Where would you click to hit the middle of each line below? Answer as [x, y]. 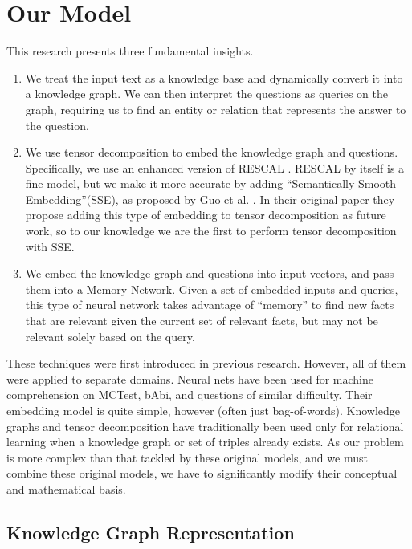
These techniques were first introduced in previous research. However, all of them [206, 363]
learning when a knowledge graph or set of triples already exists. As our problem [205, 442]
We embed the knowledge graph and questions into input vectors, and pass [210, 273]
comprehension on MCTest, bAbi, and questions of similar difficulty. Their [190, 394]
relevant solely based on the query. [110, 336]
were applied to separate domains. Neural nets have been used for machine [190, 378]
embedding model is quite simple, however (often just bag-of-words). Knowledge [203, 410]
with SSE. [50, 246]
